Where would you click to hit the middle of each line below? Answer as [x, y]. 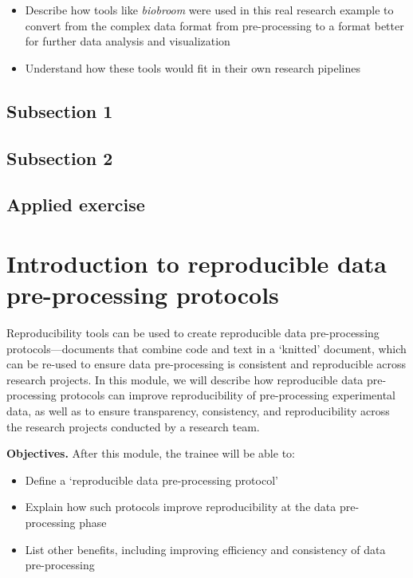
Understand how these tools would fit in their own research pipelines [193, 67]
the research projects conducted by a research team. [133, 426]
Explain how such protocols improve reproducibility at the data [181, 507]
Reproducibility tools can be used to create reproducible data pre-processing [193, 333]
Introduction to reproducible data [197, 263]
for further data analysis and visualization [128, 41]
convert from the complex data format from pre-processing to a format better [214, 25]
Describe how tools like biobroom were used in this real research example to [209, 10]
